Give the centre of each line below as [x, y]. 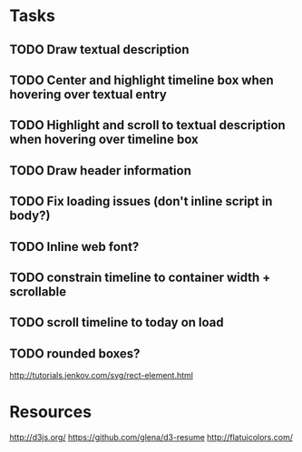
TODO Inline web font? [74, 246]
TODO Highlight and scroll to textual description [147, 125]
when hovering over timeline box [104, 140]
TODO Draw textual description [99, 50]
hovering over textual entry [88, 94]
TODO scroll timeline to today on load [117, 322]
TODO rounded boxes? [75, 353]
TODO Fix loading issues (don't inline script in [141, 201]
